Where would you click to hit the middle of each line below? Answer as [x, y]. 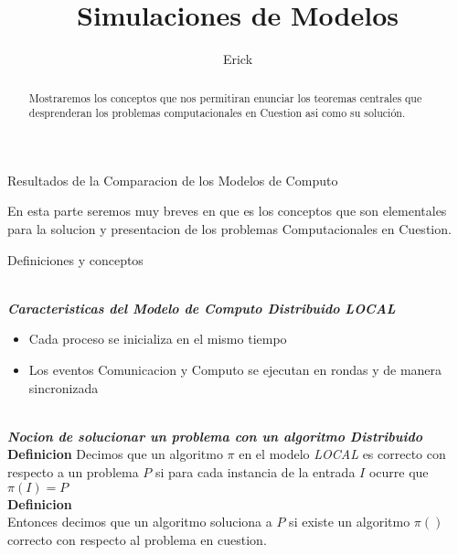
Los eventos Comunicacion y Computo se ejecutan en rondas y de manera [235, 369]
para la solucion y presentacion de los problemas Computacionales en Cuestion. [229, 229]
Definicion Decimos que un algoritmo [115, 454]
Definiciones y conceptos [75, 259]
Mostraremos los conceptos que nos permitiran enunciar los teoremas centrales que [225, 97]
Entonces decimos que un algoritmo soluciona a [140, 522]
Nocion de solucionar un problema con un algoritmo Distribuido [215, 436]
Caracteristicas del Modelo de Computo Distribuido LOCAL [202, 308]
